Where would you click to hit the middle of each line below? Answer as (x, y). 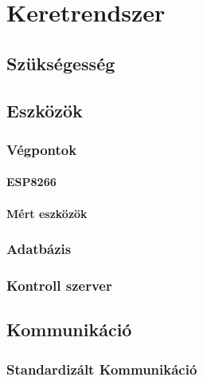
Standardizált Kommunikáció (102, 369)
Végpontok (42, 149)
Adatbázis (39, 249)
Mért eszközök (47, 213)
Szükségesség (61, 63)
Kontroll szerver (59, 285)
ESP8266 (31, 182)
